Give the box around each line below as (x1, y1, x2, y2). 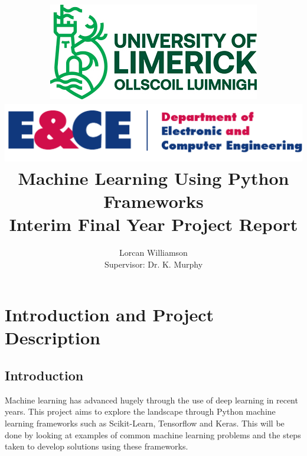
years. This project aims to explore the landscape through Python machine (5, 405, 276, 418)
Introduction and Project (5, 302, 214, 327)
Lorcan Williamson (119, 246, 188, 258)
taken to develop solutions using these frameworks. (5, 440, 188, 452)
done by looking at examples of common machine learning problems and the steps (5, 428, 301, 441)
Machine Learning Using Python (18, 165, 289, 190)
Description (5, 325, 101, 350)
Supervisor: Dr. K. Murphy (104, 258, 203, 270)
